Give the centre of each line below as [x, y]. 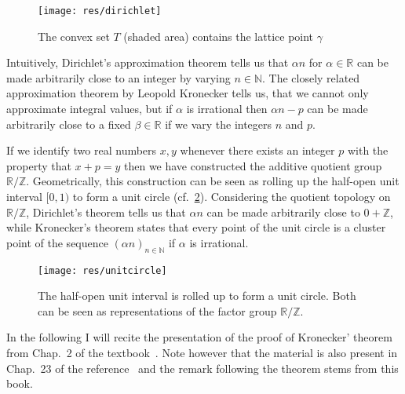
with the [368, 150]
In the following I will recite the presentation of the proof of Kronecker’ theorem [199, 337]
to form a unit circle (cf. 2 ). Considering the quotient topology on [232, 196]
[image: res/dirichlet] [100, 11]
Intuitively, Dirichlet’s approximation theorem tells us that [148, 62]
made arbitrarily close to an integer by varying [119, 77]
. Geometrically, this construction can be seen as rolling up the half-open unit [213, 181]
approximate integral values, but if [89, 109]
